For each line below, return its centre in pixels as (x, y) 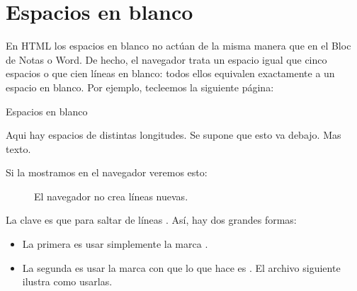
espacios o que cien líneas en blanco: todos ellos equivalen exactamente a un (170, 73)
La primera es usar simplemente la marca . (115, 244)
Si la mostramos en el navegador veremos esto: (107, 172)
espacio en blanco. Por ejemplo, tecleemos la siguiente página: (140, 87)
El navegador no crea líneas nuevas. (111, 196)
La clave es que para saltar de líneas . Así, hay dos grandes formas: (151, 220)
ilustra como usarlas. (67, 281)
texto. (18, 148)
